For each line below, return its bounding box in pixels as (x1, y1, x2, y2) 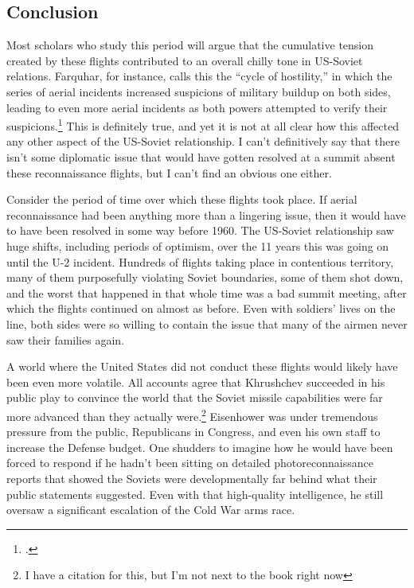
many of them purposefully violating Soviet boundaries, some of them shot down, (6, 269, 404, 286)
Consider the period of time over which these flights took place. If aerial (6, 191, 357, 208)
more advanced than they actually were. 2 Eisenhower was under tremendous (6, 405, 378, 424)
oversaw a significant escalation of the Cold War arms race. (6, 501, 295, 518)
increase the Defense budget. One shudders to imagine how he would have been (6, 438, 393, 455)
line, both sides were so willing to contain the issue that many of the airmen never (6, 315, 408, 332)
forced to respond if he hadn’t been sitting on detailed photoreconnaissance (6, 454, 373, 471)
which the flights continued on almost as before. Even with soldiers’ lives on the (6, 300, 396, 317)
